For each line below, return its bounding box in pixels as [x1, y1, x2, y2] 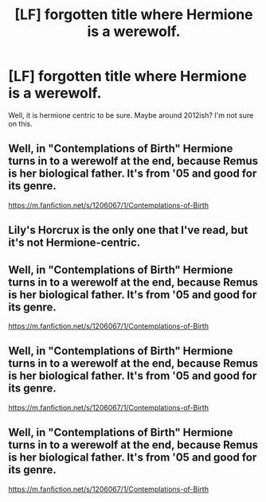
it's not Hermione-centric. [8, 236, 141, 250]
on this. [8, 119, 33, 128]
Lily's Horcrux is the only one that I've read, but [8, 224, 248, 237]
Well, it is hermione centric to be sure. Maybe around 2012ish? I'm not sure [8, 110, 254, 120]
